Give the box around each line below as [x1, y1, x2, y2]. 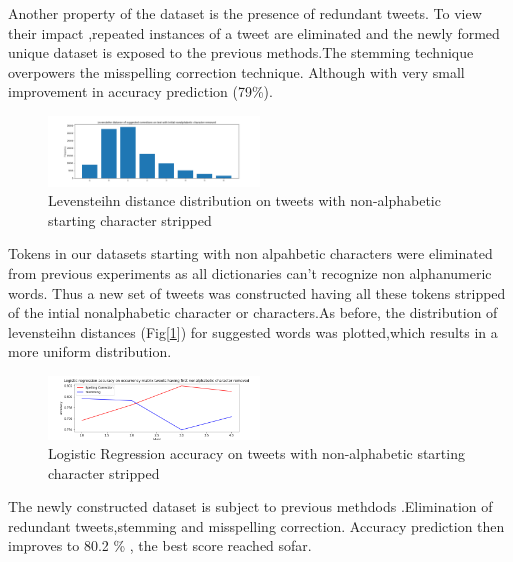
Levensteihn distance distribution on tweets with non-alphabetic [48, 190, 441, 211]
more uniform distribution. [8, 341, 172, 362]
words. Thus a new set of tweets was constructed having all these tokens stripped [8, 282, 506, 303]
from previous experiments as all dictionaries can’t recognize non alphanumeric [8, 262, 492, 283]
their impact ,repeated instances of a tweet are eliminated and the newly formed [8, 22, 500, 43]
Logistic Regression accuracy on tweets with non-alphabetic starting [48, 443, 465, 464]
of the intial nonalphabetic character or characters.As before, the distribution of [8, 302, 498, 323]
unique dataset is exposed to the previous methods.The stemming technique [8, 42, 474, 63]
